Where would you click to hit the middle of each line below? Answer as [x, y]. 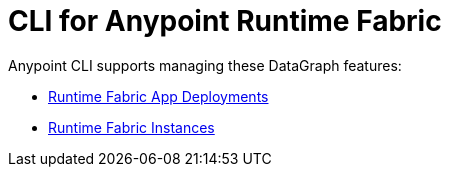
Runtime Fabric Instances [131, 127]
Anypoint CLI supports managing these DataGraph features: [205, 65]
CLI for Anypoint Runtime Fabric [225, 21]
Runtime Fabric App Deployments [158, 96]
